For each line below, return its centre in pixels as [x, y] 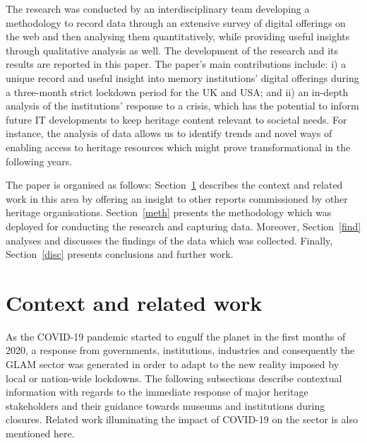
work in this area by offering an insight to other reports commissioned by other [177, 198]
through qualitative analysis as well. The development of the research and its [172, 50]
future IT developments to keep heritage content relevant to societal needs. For [176, 119]
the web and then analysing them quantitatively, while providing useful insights [178, 36]
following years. [39, 161]
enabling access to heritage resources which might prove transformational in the [178, 147]
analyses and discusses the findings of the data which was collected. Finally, [169, 240]
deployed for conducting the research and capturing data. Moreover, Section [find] [183, 226]
